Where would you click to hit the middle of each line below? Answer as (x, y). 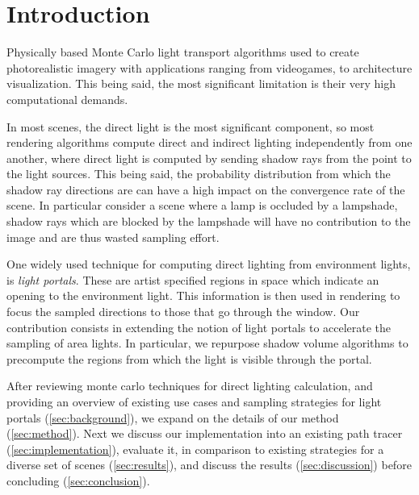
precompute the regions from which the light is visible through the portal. (189, 358)
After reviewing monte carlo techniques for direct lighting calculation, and (190, 386)
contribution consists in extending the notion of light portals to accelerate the (199, 327)
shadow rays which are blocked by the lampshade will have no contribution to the (209, 221)
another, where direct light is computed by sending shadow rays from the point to (209, 158)
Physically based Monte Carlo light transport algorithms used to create (183, 52)
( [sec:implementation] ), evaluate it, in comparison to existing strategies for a (195, 449)
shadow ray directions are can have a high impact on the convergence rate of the (206, 189)
